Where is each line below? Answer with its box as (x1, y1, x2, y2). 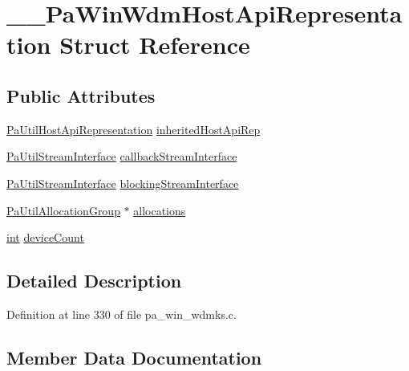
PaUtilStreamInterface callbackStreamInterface (6, 148, 237, 165)
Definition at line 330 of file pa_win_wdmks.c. (6, 305, 237, 322)
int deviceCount (6, 229, 84, 246)
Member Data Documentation (6, 344, 262, 369)
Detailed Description (6, 268, 182, 293)
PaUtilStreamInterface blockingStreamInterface (6, 174, 239, 191)
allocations (133, 202, 186, 218)
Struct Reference (59, 28, 250, 61)
